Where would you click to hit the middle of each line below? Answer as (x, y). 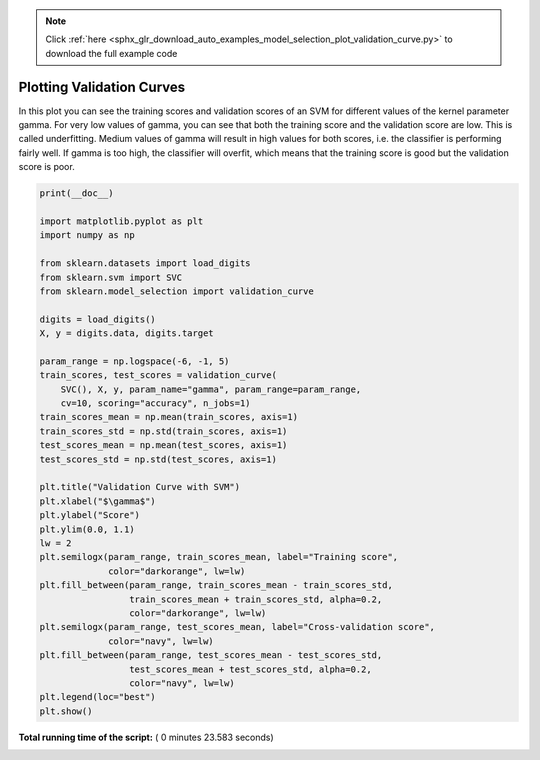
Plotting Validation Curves (102, 86)
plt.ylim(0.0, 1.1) (87, 529)
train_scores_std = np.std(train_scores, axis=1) (163, 431)
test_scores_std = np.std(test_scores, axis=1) (158, 459)
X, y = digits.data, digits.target (126, 333)
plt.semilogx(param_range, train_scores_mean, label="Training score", (219, 557)
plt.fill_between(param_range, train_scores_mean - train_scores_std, (216, 585)
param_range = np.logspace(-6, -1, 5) (134, 361)
